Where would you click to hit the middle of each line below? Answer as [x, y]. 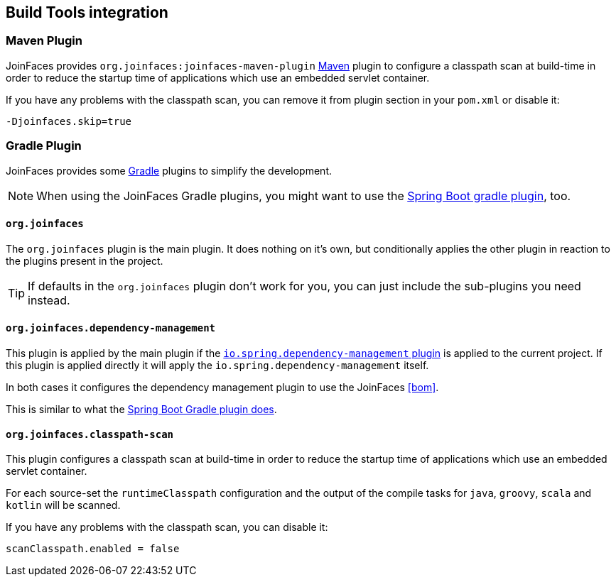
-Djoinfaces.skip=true [69, 121]
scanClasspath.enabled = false [93, 549]
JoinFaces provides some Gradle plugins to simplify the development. [169, 170]
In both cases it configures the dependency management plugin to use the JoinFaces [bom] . [222, 387]
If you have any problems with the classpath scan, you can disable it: [167, 527]
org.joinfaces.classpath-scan [90, 434]
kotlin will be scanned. [63, 505]
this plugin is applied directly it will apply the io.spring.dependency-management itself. [217, 365]
